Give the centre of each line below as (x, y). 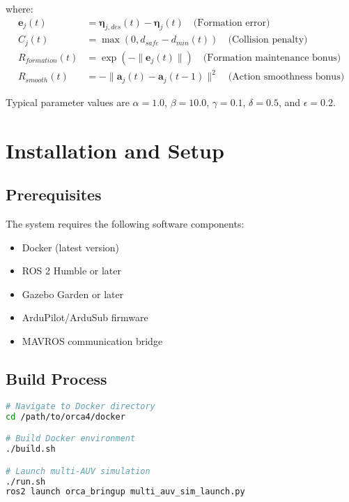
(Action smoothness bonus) (286, 77)
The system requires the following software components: (125, 224)
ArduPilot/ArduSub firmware (85, 317)
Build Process (56, 379)
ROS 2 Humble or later (72, 271)
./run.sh (26, 481)
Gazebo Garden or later (73, 294)
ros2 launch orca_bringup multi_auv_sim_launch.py (125, 492)
